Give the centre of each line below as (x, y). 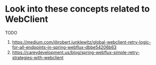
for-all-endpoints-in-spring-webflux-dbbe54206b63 (64, 47)
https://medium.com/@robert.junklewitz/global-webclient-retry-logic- (81, 42)
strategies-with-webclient (38, 57)
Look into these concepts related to (77, 9)
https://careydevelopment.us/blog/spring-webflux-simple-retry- (76, 52)
